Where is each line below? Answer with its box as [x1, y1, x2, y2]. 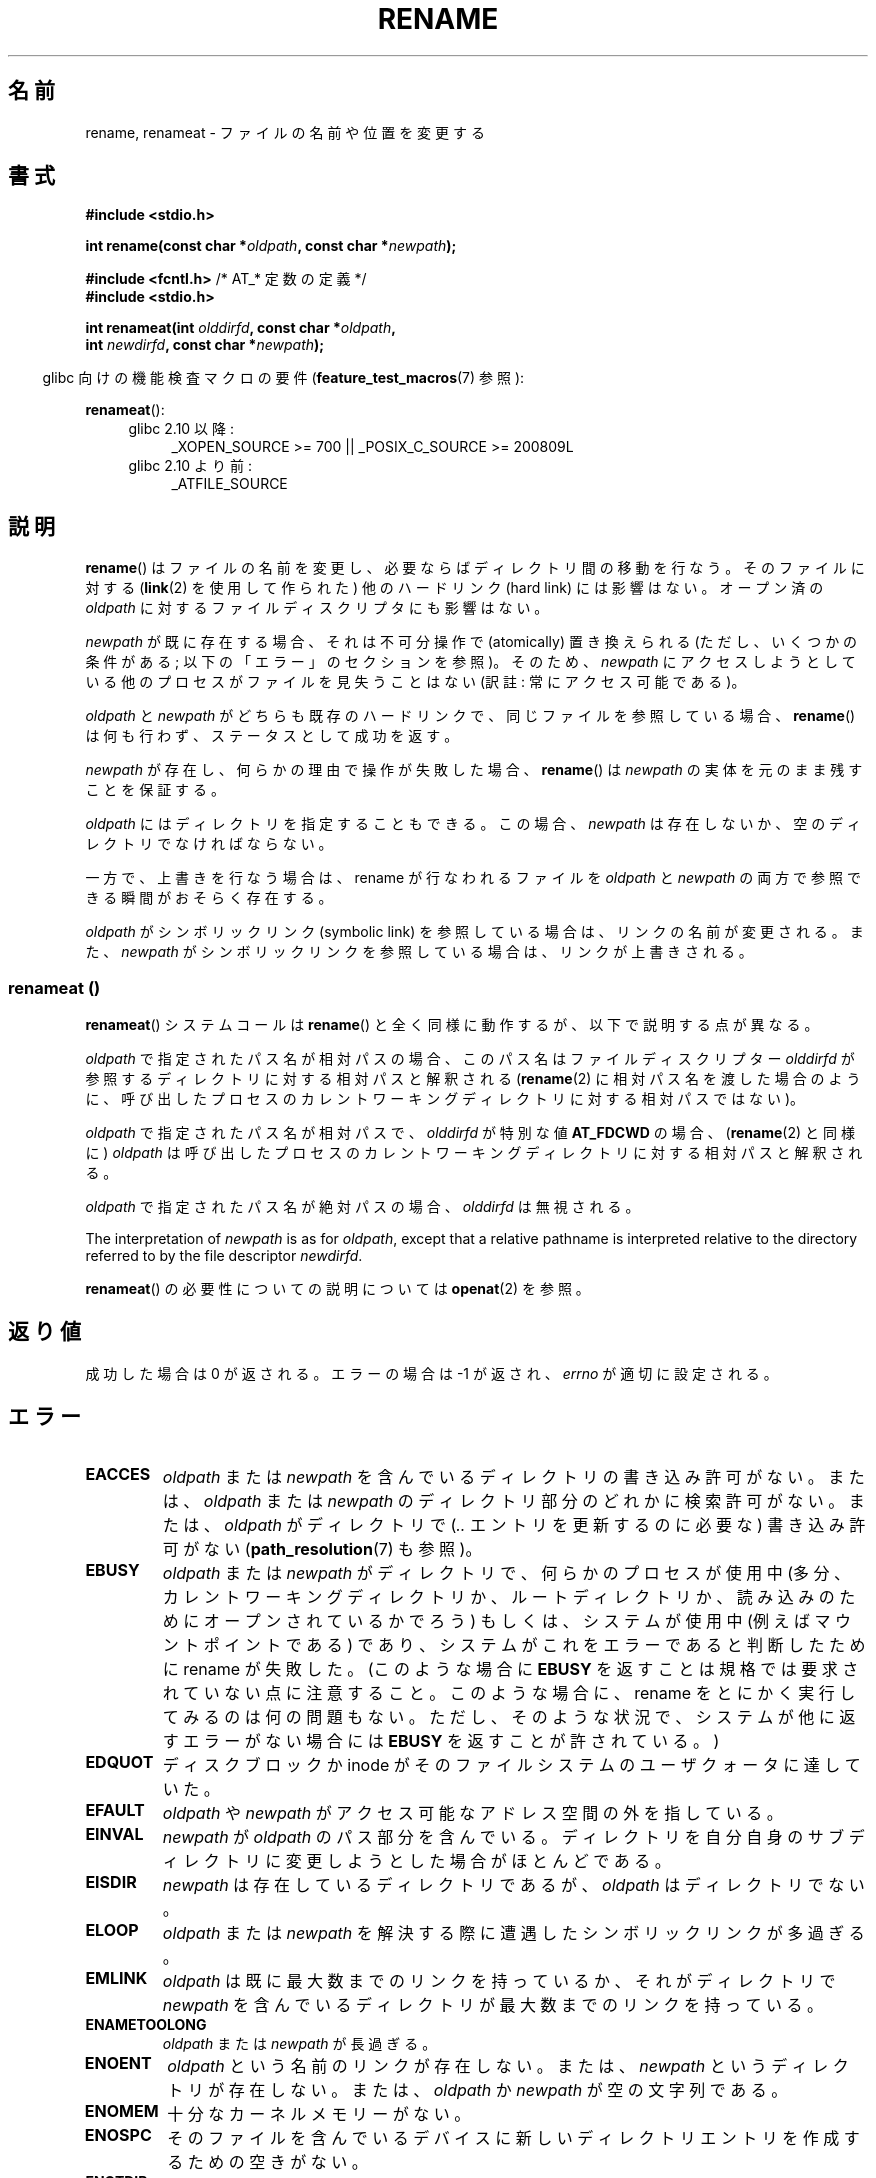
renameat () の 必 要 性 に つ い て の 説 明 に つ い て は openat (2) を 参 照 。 [85, 1280, 590, 1298]
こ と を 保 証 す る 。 [85, 781, 225, 799]
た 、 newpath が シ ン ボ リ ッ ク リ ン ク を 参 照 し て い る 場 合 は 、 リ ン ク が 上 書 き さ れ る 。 [85, 943, 753, 961]
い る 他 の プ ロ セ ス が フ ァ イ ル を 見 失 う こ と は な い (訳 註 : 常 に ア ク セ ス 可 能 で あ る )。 [85, 673, 746, 691]
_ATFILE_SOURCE [171, 475, 288, 493]
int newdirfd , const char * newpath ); [85, 336, 325, 354]
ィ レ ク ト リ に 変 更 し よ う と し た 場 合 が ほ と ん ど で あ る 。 [162, 1850, 671, 1871]
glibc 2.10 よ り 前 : [128, 457, 252, 475]
